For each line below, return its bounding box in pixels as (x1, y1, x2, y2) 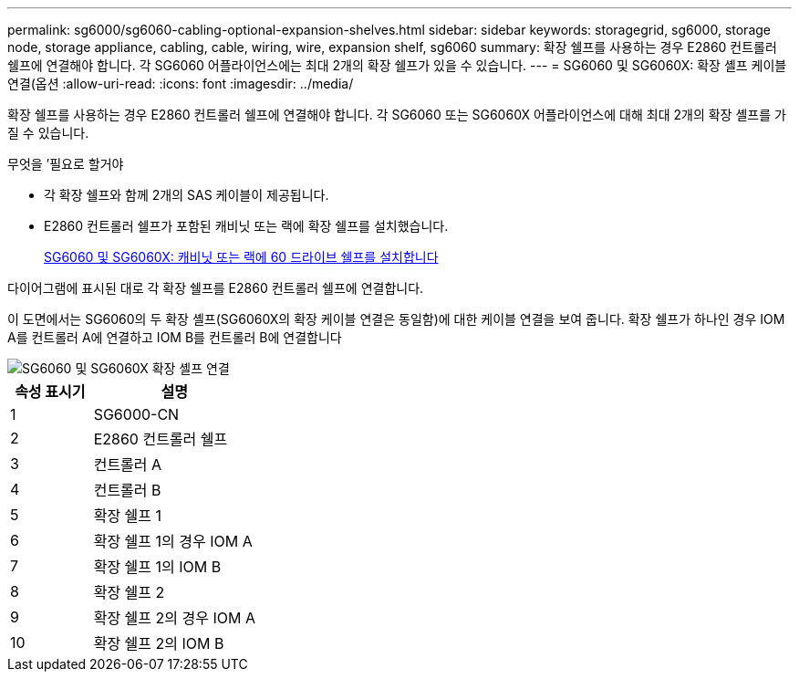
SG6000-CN (93, 405, 180, 423)
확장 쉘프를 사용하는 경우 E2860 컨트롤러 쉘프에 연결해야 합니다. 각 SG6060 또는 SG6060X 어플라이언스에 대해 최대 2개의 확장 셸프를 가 (7, 107, 786, 122)
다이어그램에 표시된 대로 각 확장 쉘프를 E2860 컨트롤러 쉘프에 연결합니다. (7, 280, 424, 296)
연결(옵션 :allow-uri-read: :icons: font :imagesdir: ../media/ (7, 76, 354, 91)
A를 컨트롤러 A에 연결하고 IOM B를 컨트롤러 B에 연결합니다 (7, 329, 342, 345)
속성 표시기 (15, 382, 86, 401)
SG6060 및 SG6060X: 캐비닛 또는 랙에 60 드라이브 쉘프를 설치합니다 (44, 249, 439, 265)
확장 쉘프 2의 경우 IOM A (93, 609, 255, 627)
